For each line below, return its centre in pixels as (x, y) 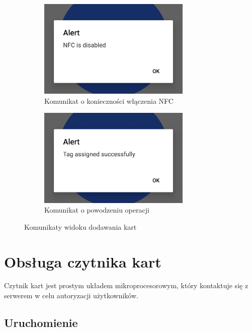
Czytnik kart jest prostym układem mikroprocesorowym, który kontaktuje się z (126, 285)
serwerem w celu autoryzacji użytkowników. (71, 295)
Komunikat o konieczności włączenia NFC (109, 101)
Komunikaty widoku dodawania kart (80, 226)
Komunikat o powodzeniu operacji (97, 210)
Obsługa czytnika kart (83, 261)
